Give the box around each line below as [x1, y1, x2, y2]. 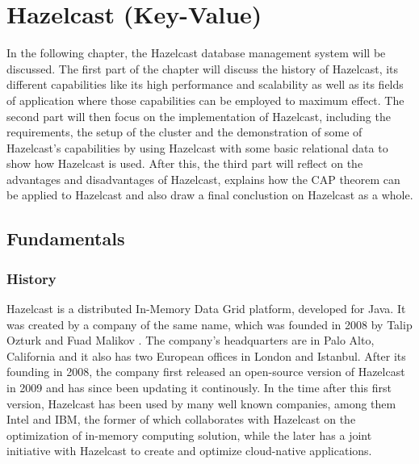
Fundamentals [6, 226, 125, 251]
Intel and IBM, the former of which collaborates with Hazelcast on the [6, 411, 356, 428]
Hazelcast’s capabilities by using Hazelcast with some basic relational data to [6, 139, 388, 156]
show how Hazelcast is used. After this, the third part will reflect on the [6, 155, 363, 172]
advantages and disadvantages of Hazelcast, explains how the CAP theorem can [6, 170, 400, 187]
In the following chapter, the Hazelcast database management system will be [6, 44, 386, 61]
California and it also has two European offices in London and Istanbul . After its [6, 347, 406, 364]
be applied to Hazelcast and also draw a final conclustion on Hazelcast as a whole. [6, 186, 413, 203]
